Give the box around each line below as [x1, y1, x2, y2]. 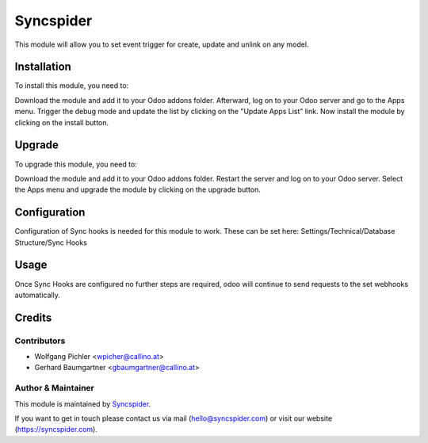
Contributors [14, 335, 66, 346]
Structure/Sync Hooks [14, 238, 87, 247]
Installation [14, 60, 71, 74]
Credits [14, 311, 52, 324]
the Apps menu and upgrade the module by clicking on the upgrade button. [14, 185, 261, 194]
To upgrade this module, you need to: [14, 159, 138, 169]
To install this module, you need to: [14, 81, 129, 90]
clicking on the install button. [14, 117, 109, 127]
